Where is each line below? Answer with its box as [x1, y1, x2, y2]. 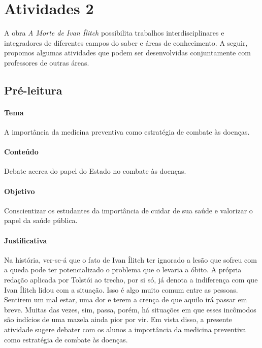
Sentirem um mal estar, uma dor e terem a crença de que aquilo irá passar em [4, 294, 247, 305]
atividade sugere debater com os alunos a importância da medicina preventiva [4, 324, 246, 334]
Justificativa [4, 235, 47, 245]
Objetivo [4, 185, 35, 196]
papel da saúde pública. [4, 215, 78, 226]
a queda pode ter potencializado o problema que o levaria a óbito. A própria [4, 264, 242, 275]
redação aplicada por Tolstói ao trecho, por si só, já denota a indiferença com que [4, 274, 258, 285]
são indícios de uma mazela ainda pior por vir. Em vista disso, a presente [4, 314, 232, 325]
